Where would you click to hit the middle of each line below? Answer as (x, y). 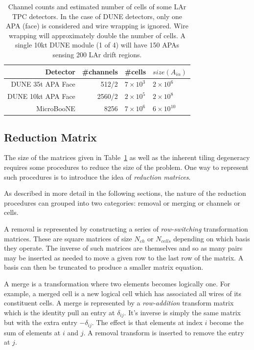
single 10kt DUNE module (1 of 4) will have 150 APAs (97, 45)
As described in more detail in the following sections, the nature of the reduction (125, 193)
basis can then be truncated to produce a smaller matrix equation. (104, 267)
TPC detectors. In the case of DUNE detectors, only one (97, 16)
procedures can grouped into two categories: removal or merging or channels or (122, 202)
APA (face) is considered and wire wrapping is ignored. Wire (97, 26)
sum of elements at (32, 332)
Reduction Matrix (50, 137)
